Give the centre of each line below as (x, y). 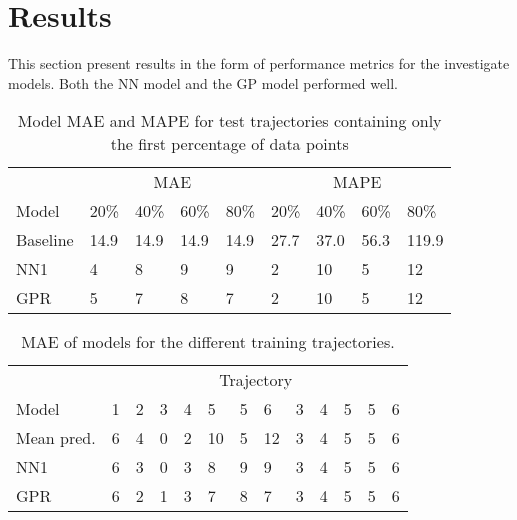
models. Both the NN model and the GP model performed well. (203, 82)
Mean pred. (56, 438)
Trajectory (256, 380)
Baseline (45, 240)
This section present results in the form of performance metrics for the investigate (259, 63)
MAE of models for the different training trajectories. (208, 342)
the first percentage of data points (229, 144)
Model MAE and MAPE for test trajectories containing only (229, 121)
